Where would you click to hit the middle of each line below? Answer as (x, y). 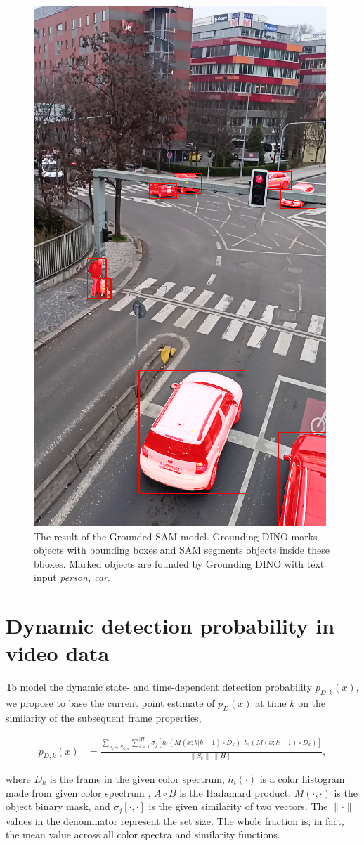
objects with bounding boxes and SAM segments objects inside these (182, 550)
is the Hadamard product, (235, 792)
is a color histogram (302, 778)
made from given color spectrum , (78, 792)
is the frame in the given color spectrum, (137, 778)
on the (312, 703)
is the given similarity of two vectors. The (238, 806)
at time (271, 703)
